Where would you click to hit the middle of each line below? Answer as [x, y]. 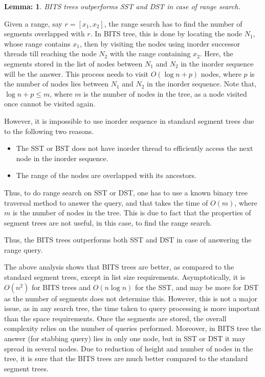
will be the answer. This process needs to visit [76, 73]
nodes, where [221, 73]
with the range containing [150, 53]
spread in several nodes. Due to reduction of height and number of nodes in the [129, 348]
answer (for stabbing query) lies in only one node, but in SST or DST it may [125, 338]
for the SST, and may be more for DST [197, 287]
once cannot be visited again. [50, 104]
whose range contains [37, 43]
